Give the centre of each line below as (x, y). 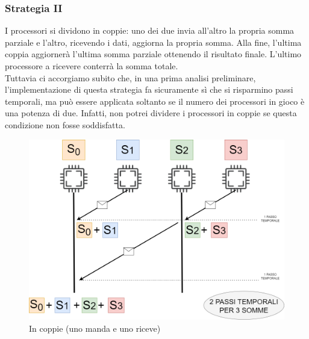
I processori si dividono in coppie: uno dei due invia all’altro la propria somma (150, 30)
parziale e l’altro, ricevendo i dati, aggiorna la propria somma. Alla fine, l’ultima (153, 42)
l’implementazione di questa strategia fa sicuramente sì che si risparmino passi (149, 89)
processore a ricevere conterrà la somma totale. (92, 66)
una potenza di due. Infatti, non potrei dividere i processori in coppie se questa (151, 113)
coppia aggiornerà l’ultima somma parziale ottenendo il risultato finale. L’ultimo (153, 54)
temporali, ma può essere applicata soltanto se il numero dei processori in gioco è (155, 101)
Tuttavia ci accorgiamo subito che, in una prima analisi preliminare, (130, 77)
